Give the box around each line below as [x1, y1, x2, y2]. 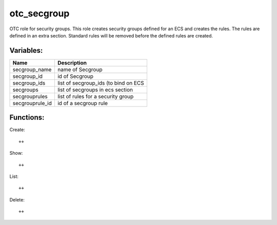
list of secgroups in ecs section [57, 86, 133, 93]
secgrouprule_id [12, 99, 52, 107]
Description [57, 59, 87, 66]
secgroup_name [12, 66, 52, 73]
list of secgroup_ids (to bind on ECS [57, 79, 145, 87]
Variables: [9, 46, 43, 55]
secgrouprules [12, 93, 48, 100]
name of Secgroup [57, 66, 103, 73]
